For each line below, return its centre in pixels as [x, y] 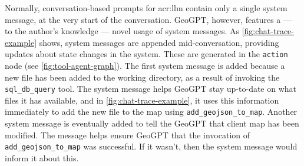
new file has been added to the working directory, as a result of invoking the [142, 77]
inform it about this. [42, 157]
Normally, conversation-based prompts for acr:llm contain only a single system [146, 8]
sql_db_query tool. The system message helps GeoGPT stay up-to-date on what [151, 89]
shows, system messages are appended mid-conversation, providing [159, 42]
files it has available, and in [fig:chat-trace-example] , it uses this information [142, 100]
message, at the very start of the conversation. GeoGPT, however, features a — [148, 19]
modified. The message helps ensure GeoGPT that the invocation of [128, 135]
